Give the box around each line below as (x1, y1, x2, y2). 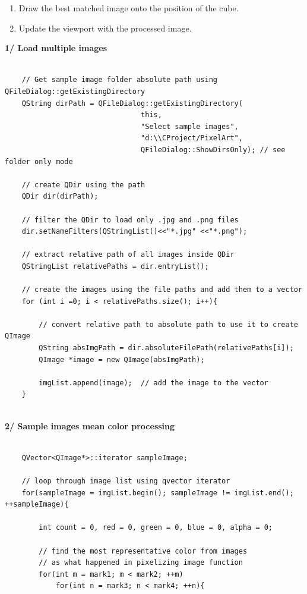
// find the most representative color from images (39, 546, 248, 555)
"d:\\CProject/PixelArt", (141, 134, 243, 143)
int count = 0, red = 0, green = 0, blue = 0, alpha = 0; (39, 523, 273, 532)
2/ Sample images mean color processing (5, 419, 175, 432)
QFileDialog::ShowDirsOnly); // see (141, 145, 286, 154)
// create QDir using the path (21, 180, 145, 189)
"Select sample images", (141, 122, 239, 131)
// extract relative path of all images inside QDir (21, 250, 235, 259)
